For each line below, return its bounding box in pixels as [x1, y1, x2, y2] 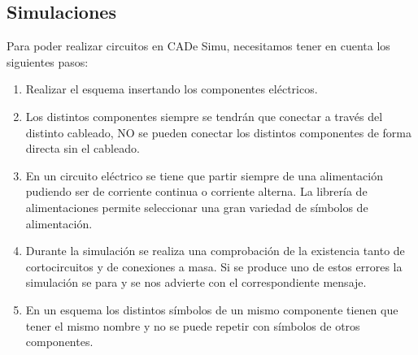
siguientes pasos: [7, 53, 89, 70]
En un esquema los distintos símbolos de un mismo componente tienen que [25, 301, 398, 318]
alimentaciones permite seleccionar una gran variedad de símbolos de [25, 198, 368, 215]
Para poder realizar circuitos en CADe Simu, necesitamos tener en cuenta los [7, 37, 390, 54]
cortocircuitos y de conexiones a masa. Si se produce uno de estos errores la [25, 258, 403, 275]
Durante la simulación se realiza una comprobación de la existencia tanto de [25, 242, 405, 259]
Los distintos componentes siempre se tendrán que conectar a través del [25, 107, 383, 124]
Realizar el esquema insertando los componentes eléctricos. [25, 80, 318, 97]
